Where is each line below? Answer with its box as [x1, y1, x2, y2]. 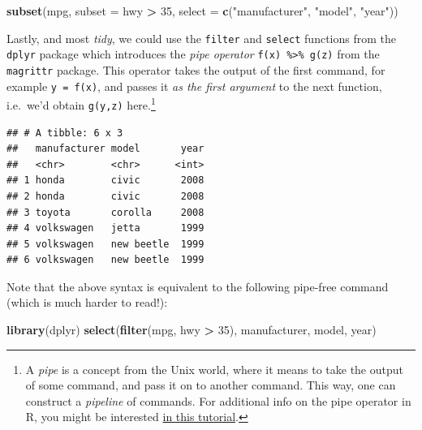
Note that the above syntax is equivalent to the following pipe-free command [6, 277, 389, 295]
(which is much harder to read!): [6, 294, 168, 311]
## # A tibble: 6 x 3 [6, 127, 123, 139]
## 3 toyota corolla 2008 [6, 206, 205, 218]
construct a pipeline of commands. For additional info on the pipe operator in [25, 392, 411, 409]
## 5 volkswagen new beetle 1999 [6, 238, 205, 250]
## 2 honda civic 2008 [6, 190, 205, 202]
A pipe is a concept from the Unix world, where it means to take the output [25, 360, 403, 377]
